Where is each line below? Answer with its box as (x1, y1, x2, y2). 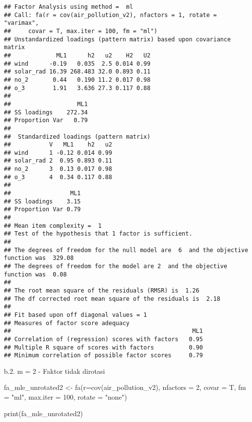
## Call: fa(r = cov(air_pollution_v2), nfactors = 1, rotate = (4, 11, 217, 18)
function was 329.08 (4, 255, 74, 262)
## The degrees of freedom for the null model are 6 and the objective (4, 246, 249, 254)
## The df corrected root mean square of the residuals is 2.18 (4, 295, 220, 302)
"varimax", (4, 19, 39, 27)
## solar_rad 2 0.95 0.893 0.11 (4, 157, 112, 165)
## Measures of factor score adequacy (4, 319, 130, 327)
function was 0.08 (4, 271, 67, 278)
